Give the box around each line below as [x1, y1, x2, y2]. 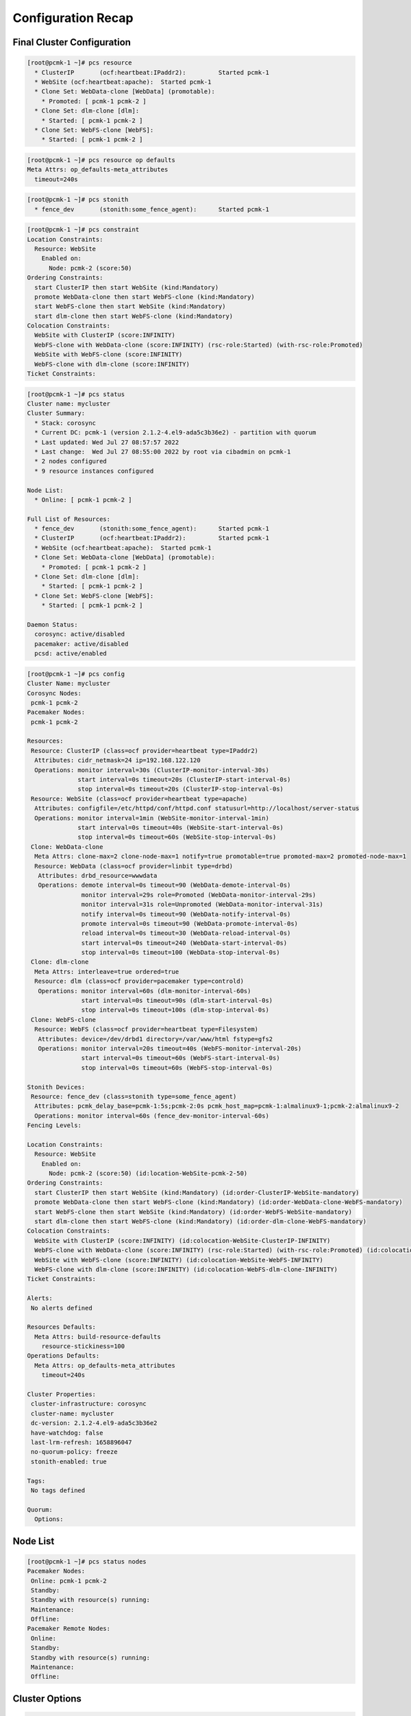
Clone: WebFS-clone [31, 1016, 96, 1023]
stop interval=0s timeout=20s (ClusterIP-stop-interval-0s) [77, 785, 284, 793]
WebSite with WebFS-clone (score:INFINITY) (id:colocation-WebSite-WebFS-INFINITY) [34, 1256, 323, 1264]
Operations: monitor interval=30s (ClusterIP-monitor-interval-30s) [34, 766, 270, 774]
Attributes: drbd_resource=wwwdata [38, 872, 158, 879]
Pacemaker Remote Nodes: [27, 1625, 111, 1633]
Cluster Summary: [27, 409, 86, 417]
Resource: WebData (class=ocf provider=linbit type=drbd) [34, 862, 234, 870]
